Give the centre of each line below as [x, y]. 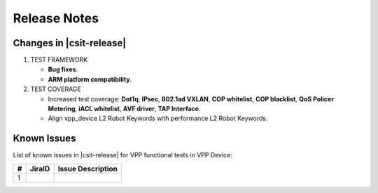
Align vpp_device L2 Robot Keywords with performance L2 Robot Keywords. [158, 118]
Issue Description [88, 169]
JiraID [40, 169]
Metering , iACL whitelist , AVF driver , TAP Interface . [124, 109]
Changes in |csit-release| [70, 43]
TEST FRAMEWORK [59, 60]
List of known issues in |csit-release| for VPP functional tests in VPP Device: [122, 155]
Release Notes [56, 18]
